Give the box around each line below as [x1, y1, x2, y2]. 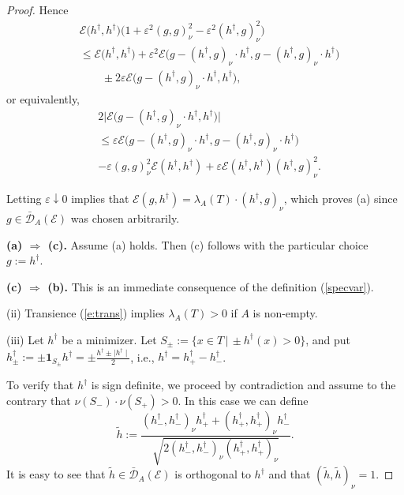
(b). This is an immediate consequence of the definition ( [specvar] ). [47, 278, 374, 294]
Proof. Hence [6, 2, 69, 17]
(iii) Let [6, 331, 44, 347]
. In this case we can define [178, 392, 309, 408]
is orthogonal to [174, 466, 251, 482]
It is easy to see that [6, 466, 106, 482]
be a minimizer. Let [62, 331, 157, 347]
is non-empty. [252, 305, 318, 321]
